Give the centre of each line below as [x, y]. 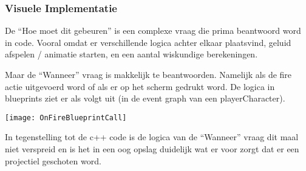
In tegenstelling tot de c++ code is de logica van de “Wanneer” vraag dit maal [152, 137]
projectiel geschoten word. [53, 160]
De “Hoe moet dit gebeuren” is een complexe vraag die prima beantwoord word [153, 31]
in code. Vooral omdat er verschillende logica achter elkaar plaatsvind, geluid [148, 42]
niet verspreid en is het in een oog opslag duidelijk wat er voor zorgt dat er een [152, 149]
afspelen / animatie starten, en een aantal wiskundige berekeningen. [131, 54]
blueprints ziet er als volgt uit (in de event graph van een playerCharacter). [145, 98]
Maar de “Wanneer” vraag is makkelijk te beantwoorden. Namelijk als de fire [148, 74]
